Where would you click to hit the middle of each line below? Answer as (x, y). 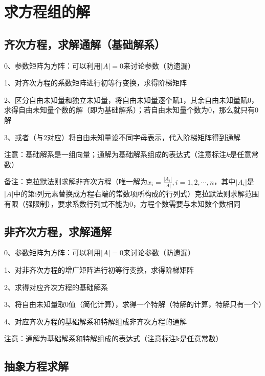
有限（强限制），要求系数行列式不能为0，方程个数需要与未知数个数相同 (122, 203)
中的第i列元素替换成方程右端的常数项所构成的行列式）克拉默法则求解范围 (136, 193)
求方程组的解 (47, 12)
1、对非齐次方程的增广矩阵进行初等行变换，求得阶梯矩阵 (99, 269)
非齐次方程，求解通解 (58, 231)
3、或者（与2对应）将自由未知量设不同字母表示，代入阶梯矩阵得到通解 (122, 137)
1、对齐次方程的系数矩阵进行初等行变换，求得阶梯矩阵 (95, 83)
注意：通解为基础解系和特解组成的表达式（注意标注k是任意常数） (114, 338)
